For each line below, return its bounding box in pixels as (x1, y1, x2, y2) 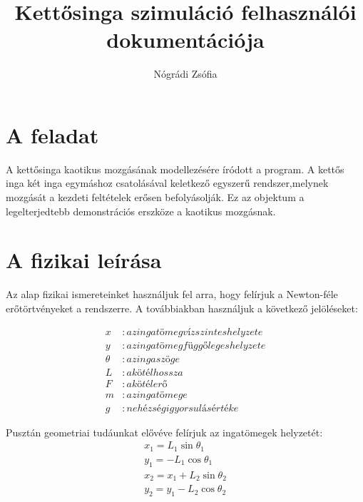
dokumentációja (106, 25, 265, 54)
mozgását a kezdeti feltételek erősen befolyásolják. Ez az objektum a (6, 190, 305, 205)
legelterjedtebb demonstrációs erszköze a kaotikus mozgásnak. (6, 203, 276, 218)
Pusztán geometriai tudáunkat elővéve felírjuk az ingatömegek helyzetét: (6, 424, 323, 439)
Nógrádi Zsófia (153, 66, 218, 81)
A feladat (6, 120, 99, 149)
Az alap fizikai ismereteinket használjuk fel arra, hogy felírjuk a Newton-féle (6, 287, 338, 302)
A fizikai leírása (6, 245, 162, 275)
